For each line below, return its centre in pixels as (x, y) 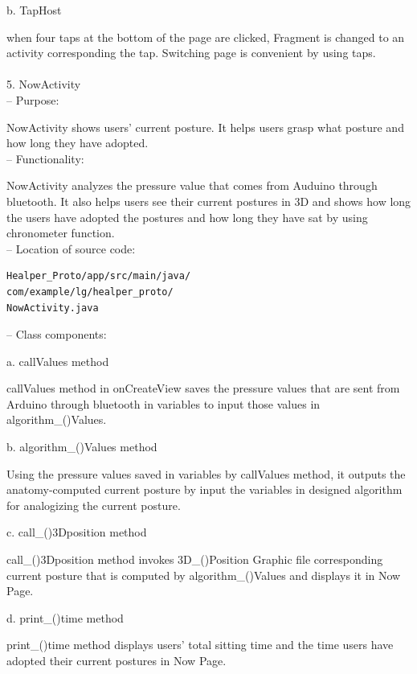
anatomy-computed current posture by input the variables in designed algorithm (204, 489)
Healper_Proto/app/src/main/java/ (99, 276)
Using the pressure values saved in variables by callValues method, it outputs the (206, 473)
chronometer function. (61, 233)
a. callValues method (58, 361)
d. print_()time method (65, 617)
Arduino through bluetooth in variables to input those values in (164, 403)
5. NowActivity (44, 84)
